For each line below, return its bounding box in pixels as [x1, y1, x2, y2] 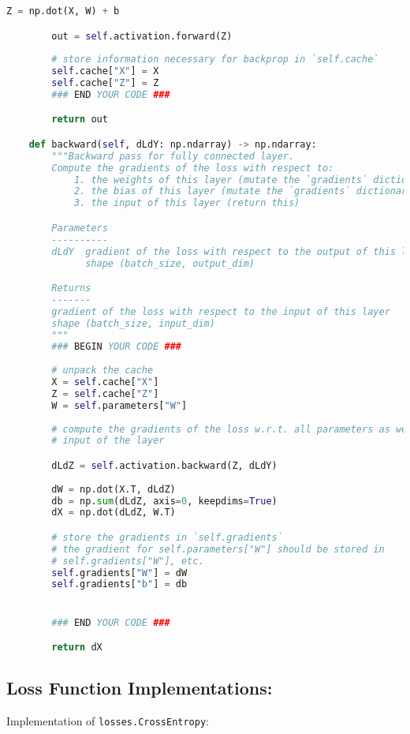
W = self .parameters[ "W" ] [51, 399, 188, 411]
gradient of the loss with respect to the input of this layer [51, 305, 390, 317]
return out [51, 114, 108, 125]
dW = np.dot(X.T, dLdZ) [51, 483, 176, 495]
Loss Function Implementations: [6, 676, 273, 700]
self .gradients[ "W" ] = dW [51, 567, 188, 579]
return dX [51, 642, 102, 653]
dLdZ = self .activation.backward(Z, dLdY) [51, 459, 278, 471]
